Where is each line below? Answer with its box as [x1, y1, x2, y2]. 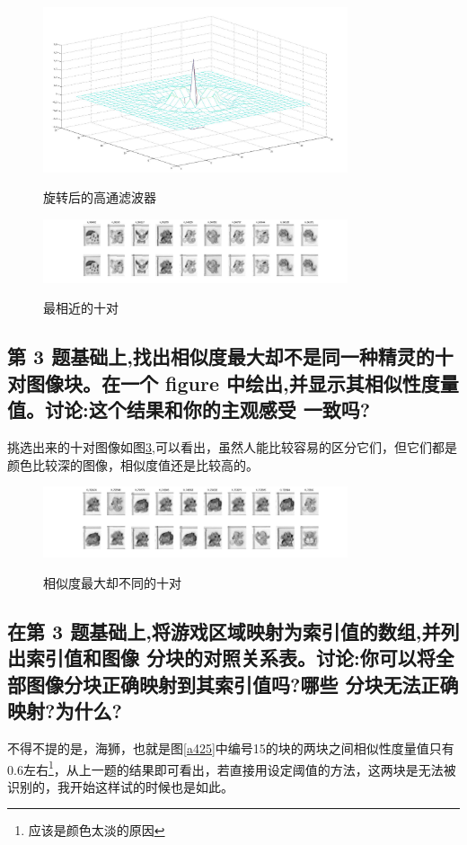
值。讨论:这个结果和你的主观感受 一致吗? [7, 396, 371, 423]
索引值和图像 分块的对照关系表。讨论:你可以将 [25, 644, 436, 672]
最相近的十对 [43, 298, 119, 317]
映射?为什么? [7, 697, 122, 725]
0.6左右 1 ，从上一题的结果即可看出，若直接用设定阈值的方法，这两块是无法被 [7, 757, 456, 778]
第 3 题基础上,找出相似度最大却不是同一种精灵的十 [7, 342, 454, 370]
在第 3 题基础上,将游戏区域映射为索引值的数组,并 [7, 617, 441, 645]
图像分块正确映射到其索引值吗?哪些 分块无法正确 [25, 670, 459, 698]
